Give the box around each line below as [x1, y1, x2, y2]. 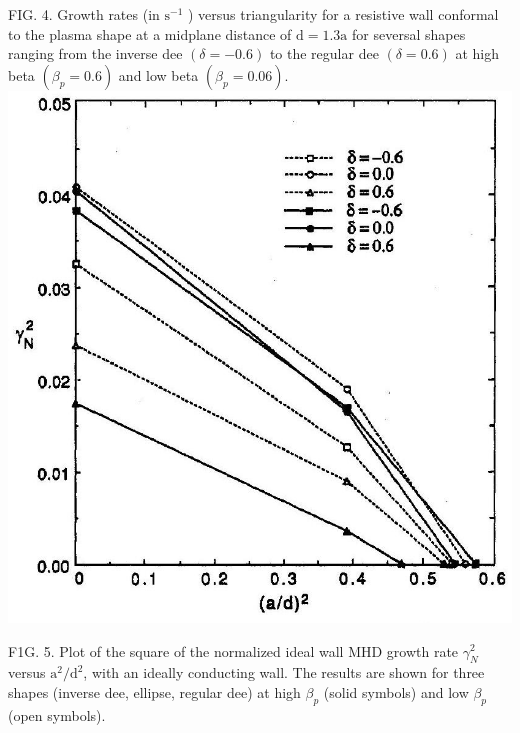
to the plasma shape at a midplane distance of [8, 23, 292, 44]
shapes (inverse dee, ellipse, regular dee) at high [8, 681, 301, 702]
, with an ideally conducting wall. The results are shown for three [83, 662, 485, 683]
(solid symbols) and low [323, 681, 469, 702]
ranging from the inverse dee [8, 43, 183, 64]
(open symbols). [8, 704, 106, 725]
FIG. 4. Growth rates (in [8, 4, 160, 24]
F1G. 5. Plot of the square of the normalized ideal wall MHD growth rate [8, 640, 459, 661]
